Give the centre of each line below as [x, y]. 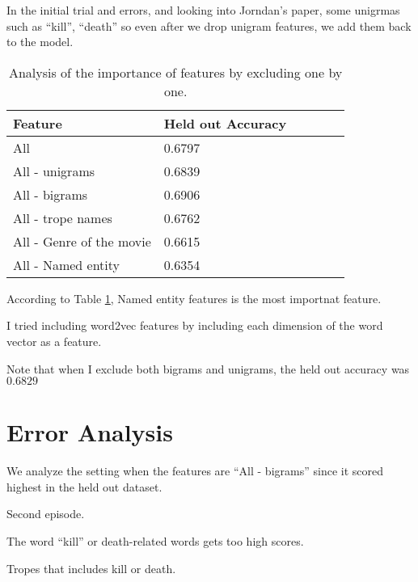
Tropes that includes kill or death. [91, 568]
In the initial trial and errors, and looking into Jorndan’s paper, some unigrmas [203, 10]
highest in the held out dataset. [84, 486]
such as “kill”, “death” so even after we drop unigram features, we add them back [209, 25]
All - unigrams [54, 171]
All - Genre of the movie [82, 241]
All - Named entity [66, 264]
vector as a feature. [54, 341]
